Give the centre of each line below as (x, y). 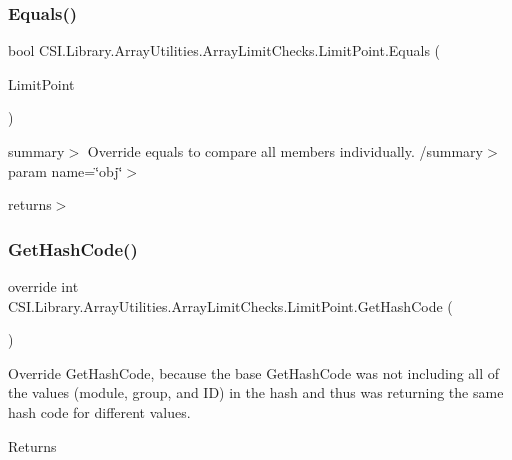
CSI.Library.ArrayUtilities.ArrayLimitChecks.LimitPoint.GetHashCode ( (230, 305)
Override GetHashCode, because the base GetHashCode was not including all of (254, 372)
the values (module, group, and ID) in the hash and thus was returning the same (256, 392)
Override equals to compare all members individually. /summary (285, 151)
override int (43, 286)
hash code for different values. (99, 411)
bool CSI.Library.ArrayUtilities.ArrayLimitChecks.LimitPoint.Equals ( (224, 50)
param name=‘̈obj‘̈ (65, 170)
